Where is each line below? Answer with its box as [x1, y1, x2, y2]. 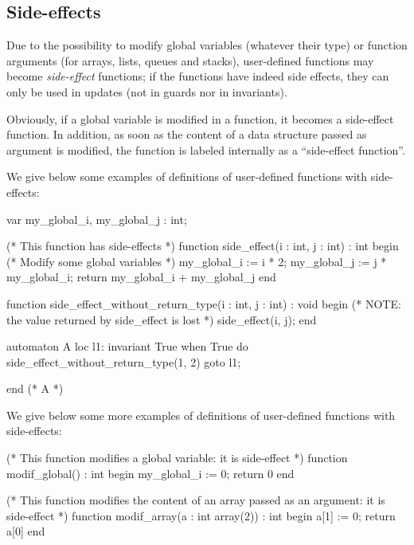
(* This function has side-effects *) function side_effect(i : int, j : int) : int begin [6, 237, 399, 254]
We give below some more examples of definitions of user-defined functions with [6, 406, 396, 423]
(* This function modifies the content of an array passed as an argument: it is [6, 492, 385, 508]
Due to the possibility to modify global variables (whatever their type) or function [6, 37, 408, 53]
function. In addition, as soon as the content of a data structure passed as [6, 126, 367, 143]
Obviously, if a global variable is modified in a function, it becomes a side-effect [6, 110, 394, 127]
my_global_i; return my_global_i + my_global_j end [6, 269, 276, 285]
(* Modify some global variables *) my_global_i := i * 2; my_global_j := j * [6, 253, 387, 269]
